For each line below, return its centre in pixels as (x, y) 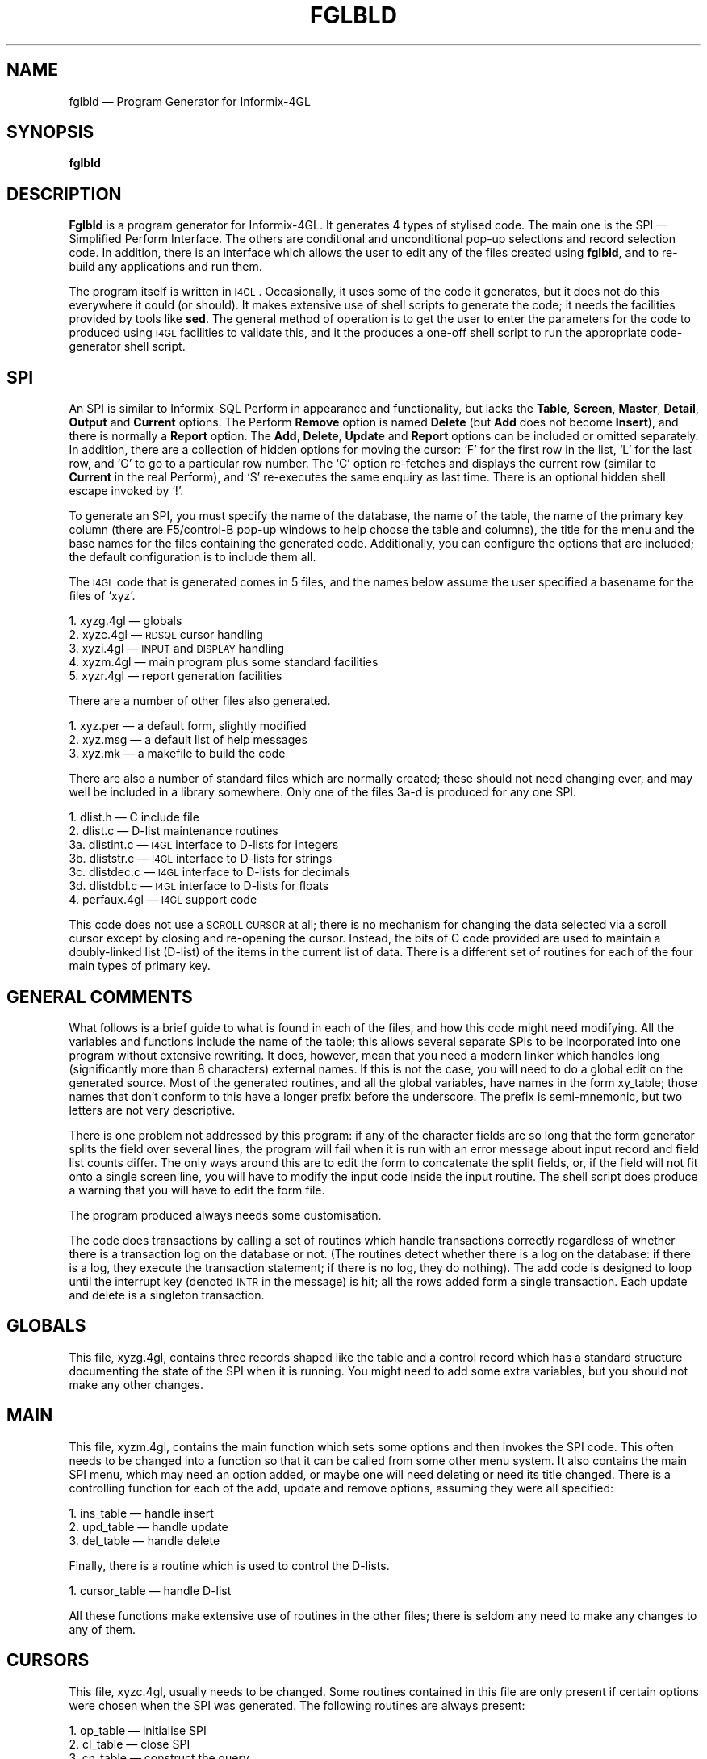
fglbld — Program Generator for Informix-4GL (190, 101)
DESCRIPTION (64, 194)
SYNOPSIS (50, 132)
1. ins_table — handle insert (141, 1513)
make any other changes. (136, 1384)
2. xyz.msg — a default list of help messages (188, 740)
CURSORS (48, 1660)
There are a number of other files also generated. (200, 701)
